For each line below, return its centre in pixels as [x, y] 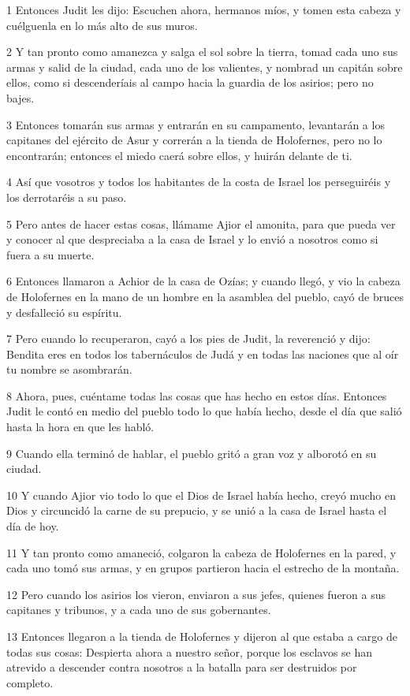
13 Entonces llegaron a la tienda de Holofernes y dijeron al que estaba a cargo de [202, 636]
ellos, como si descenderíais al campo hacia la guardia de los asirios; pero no [190, 82]
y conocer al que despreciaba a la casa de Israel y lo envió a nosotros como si [192, 239]
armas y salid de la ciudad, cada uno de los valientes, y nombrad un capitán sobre [205, 67]
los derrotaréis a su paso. [67, 197]
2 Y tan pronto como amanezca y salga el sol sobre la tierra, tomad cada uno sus [202, 52]
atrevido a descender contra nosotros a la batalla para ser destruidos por [182, 667]
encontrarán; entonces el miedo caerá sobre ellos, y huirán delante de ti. [179, 155]
